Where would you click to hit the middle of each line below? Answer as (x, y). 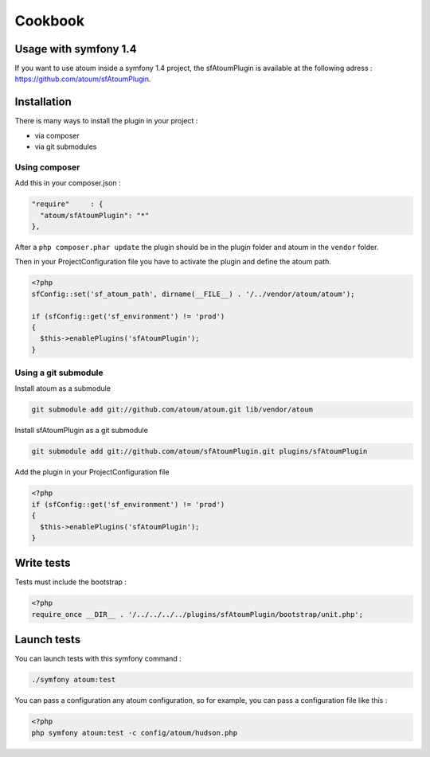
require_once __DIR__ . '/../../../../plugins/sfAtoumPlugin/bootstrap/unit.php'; (197, 614)
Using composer (47, 167)
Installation (43, 102)
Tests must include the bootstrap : (71, 582)
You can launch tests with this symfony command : (98, 659)
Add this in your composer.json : (68, 183)
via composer (57, 135)
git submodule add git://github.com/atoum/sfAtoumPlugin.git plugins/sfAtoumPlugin (199, 451)
